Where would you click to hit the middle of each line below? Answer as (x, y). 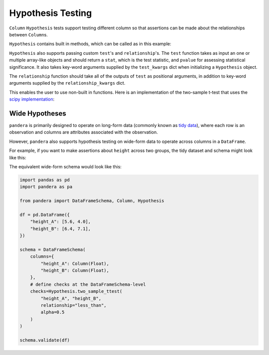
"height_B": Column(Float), (75, 270)
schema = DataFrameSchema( (53, 249)
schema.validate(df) (45, 340)
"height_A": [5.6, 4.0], (61, 222)
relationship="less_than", (73, 305)
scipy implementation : (32, 99)
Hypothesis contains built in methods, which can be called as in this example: (90, 44)
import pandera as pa (46, 187)
